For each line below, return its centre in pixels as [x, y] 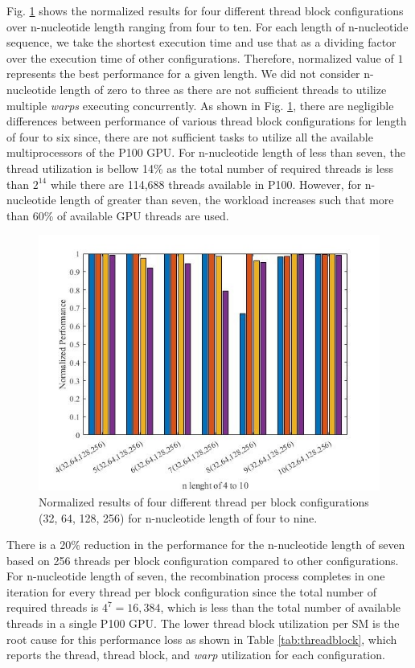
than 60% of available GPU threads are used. [118, 215]
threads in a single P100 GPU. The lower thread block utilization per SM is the [203, 623]
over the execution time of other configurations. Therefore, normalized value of [200, 57]
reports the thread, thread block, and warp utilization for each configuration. [196, 655]
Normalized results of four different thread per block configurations [204, 501]
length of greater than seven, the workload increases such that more [227, 200]
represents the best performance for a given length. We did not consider [183, 74]
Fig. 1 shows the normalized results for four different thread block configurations [205, 10]
